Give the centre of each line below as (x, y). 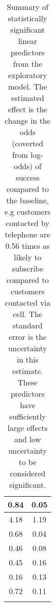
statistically (28, 18)
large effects (27, 428)
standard (27, 325)
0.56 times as (28, 246)
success (28, 177)
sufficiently (28, 416)
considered (28, 473)
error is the (27, 337)
